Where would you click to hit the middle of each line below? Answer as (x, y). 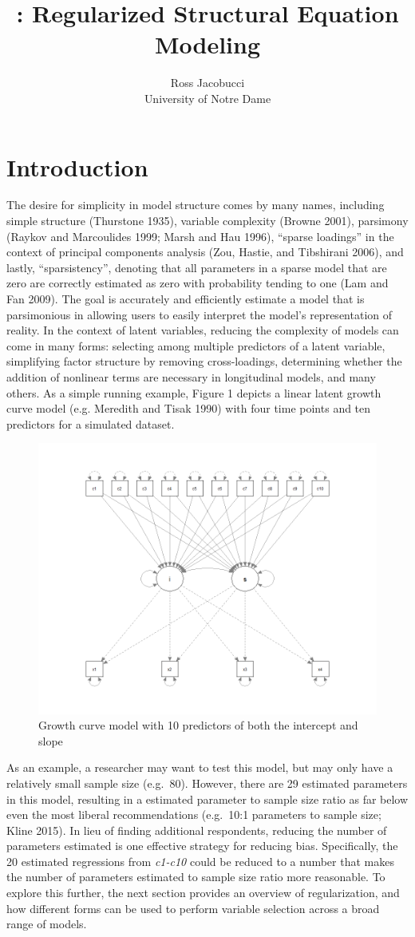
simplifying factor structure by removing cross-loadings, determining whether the (204, 361)
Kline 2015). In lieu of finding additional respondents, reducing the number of (197, 830)
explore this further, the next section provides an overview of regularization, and (203, 893)
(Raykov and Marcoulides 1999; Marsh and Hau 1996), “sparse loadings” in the (200, 236)
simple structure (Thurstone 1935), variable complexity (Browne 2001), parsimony (207, 221)
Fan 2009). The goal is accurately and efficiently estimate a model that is (186, 298)
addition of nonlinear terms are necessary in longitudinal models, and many (191, 376)
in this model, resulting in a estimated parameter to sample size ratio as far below (207, 799)
